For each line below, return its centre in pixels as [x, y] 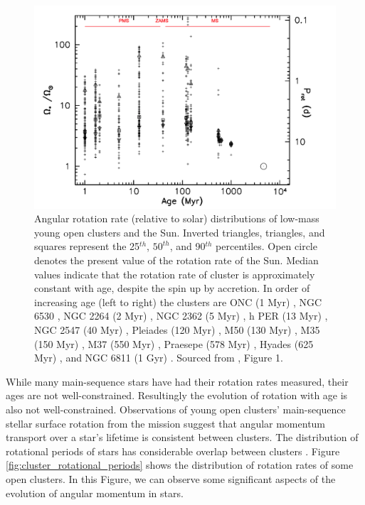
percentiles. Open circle [266, 246]
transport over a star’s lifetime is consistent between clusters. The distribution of [182, 437]
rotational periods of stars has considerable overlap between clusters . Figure [173, 451]
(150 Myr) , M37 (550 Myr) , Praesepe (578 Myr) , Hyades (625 [174, 343]
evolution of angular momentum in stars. [95, 493]
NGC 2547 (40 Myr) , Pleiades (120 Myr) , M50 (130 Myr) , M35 [177, 330]
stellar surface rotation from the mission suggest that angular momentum [166, 423]
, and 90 [187, 246]
